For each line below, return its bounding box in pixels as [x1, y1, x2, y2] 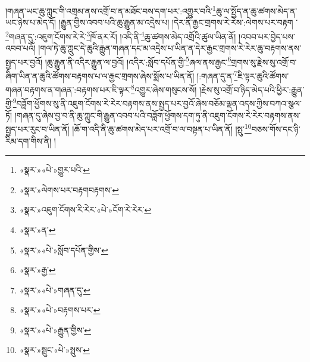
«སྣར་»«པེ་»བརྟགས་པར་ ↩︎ [19, 304, 101, 316]
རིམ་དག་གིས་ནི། [5, 134, 52, 147]
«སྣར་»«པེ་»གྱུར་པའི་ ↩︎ [19, 163, 90, 176]
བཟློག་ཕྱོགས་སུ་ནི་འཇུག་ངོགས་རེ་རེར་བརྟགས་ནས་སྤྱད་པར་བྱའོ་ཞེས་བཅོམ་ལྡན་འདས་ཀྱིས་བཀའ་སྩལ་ [16, 97, 302, 110]
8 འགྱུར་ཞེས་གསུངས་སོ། [131, 82, 197, 95]
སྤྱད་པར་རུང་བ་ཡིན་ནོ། [5, 122, 70, 135]
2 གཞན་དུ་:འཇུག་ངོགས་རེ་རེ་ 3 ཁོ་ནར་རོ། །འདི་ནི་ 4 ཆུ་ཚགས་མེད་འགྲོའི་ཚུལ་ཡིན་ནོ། [5, 28, 236, 42]
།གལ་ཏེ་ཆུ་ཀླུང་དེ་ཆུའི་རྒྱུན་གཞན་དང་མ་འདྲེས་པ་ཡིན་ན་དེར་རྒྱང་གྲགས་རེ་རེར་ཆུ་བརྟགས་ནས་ [38, 42, 302, 54]
